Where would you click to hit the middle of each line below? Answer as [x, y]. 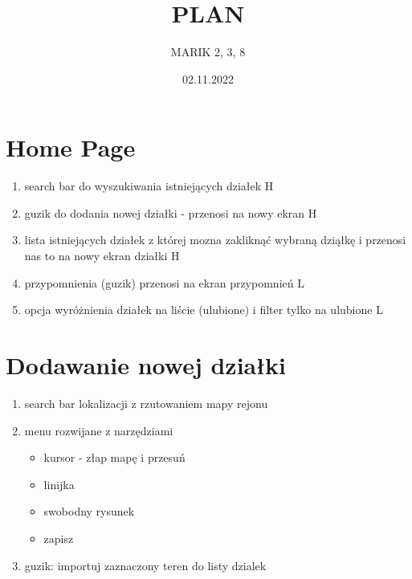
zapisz [59, 538]
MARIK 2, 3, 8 [208, 52]
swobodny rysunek [89, 511]
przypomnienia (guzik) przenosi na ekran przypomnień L [164, 282]
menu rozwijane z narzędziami [99, 430]
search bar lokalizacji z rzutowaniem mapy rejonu [146, 403]
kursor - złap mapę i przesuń [114, 457]
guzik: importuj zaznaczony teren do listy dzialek [145, 565]
